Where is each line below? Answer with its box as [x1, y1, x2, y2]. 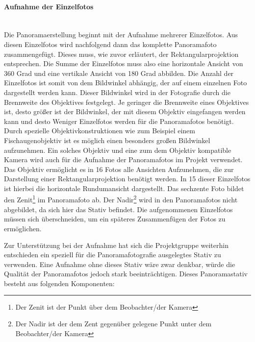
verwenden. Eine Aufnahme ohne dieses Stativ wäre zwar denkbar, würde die [4, 259, 235, 269]
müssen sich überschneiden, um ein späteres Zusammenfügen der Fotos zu [4, 214, 226, 224]
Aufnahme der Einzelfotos [4, 1, 94, 11]
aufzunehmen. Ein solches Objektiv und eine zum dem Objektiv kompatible [4, 145, 231, 155]
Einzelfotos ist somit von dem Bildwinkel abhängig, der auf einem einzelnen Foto [4, 77, 247, 88]
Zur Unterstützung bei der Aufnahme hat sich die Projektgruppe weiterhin [4, 240, 229, 250]
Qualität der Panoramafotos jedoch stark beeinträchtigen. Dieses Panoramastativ [4, 269, 248, 279]
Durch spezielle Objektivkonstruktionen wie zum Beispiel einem [4, 125, 195, 136]
